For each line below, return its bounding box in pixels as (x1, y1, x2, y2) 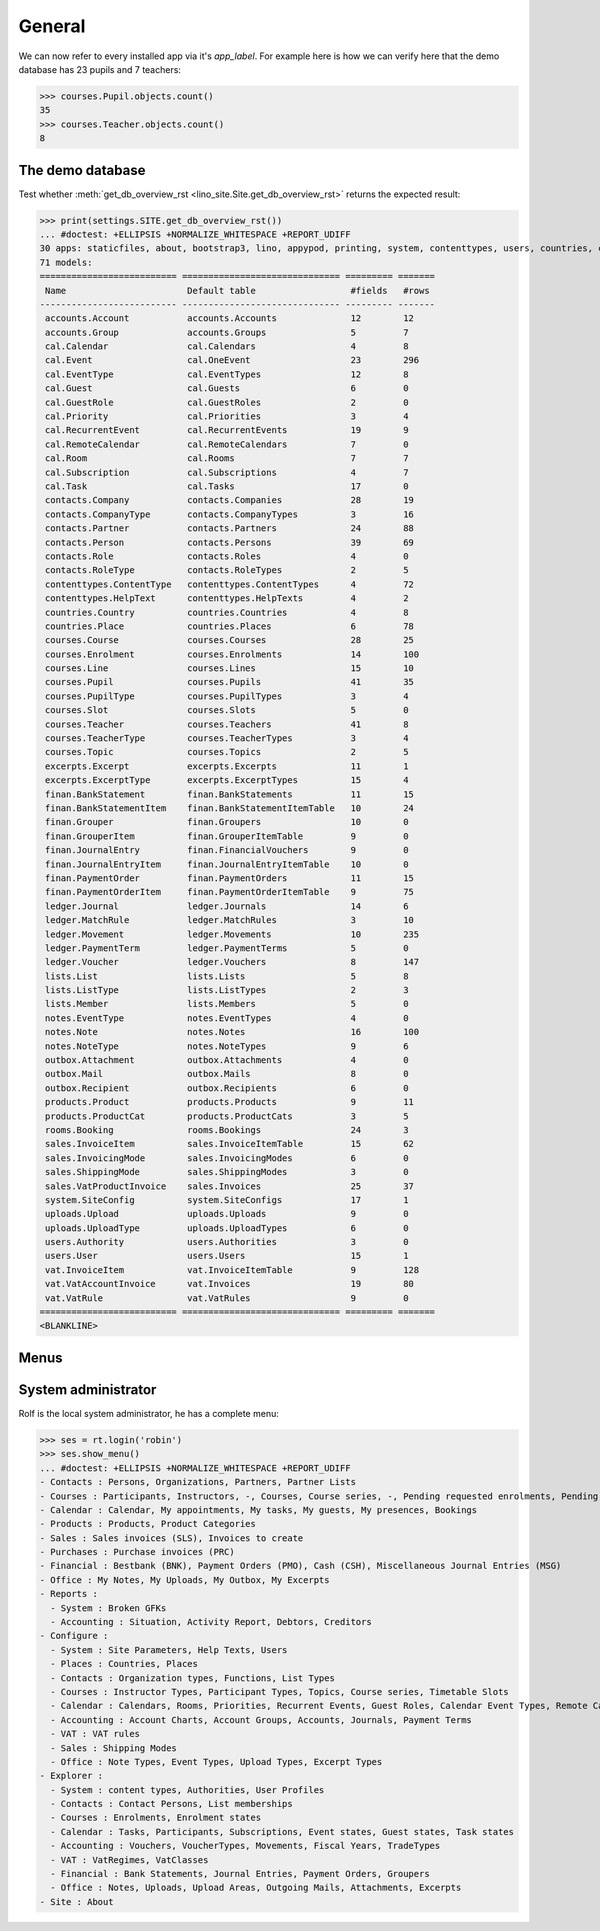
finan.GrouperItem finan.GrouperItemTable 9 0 (45, 830, 409, 842)
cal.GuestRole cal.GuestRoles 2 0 (45, 396, 409, 408)
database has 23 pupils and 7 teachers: (18, 63, 182, 75)
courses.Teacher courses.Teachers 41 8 (45, 718, 409, 730)
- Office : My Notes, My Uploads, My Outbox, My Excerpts (39, 1574, 330, 1585)
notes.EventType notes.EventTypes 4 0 (45, 1012, 409, 1024)
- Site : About (39, 1896, 114, 1907)
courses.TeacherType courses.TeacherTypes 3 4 (45, 733, 409, 744)
